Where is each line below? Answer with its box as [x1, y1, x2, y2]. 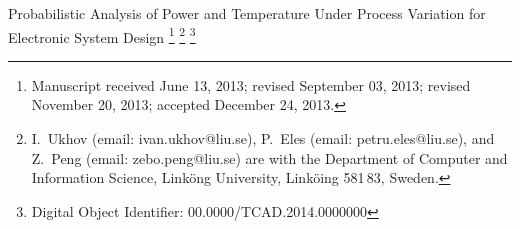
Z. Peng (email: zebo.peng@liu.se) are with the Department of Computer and [31, 147, 508, 168]
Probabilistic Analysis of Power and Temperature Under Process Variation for [8, 3, 486, 23]
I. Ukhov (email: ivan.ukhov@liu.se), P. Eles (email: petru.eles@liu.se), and [31, 128, 495, 149]
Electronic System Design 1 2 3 [8, 23, 196, 47]
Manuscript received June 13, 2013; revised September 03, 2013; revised [31, 74, 471, 95]
